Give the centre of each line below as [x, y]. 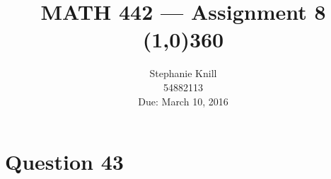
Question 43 [64, 162]
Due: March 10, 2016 [183, 101]
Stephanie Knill [183, 73]
